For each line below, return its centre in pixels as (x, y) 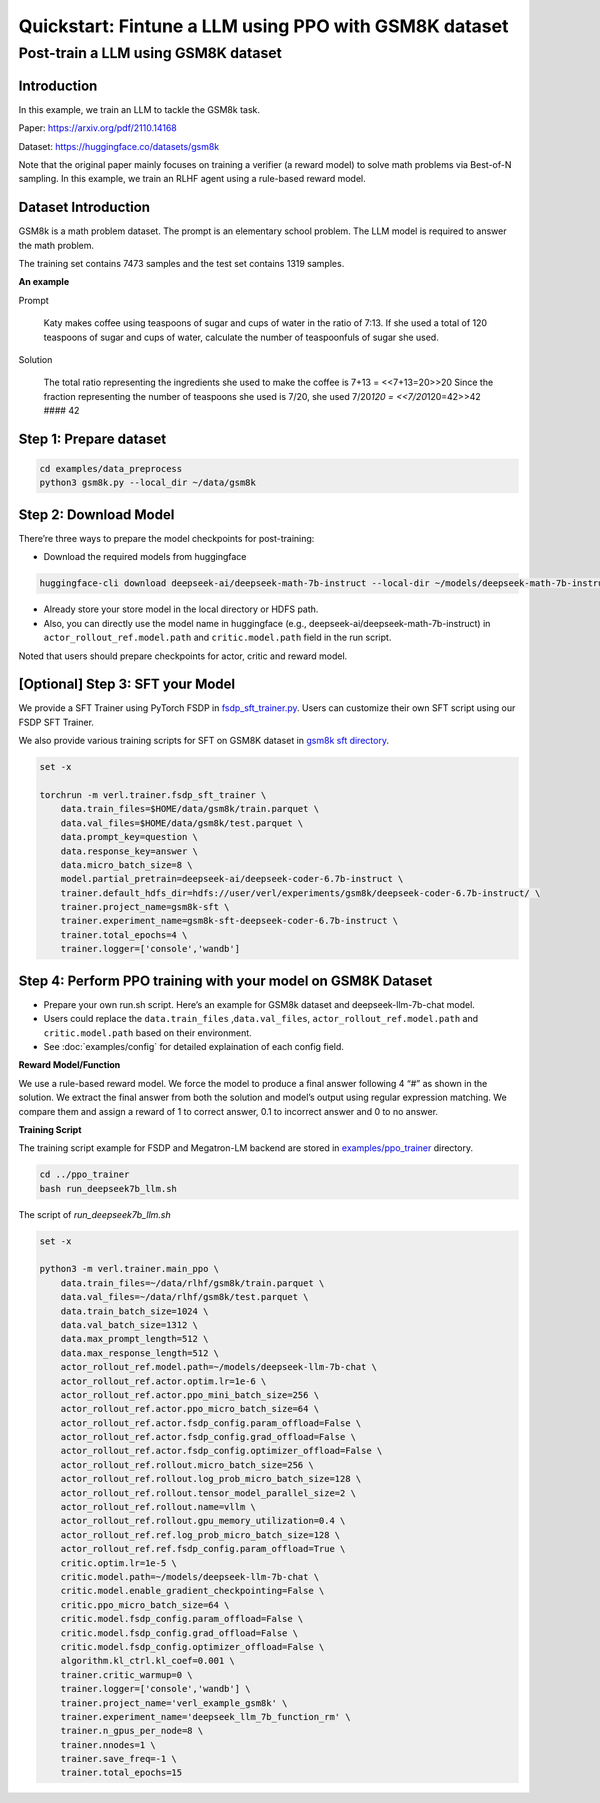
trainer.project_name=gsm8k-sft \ (145, 907)
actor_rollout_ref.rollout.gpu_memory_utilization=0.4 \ (203, 1521)
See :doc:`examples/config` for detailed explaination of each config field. (194, 1046)
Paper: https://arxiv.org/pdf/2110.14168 (97, 128)
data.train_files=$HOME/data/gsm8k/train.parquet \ (190, 809)
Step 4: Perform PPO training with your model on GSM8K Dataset (225, 980)
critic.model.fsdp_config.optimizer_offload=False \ (192, 1646)
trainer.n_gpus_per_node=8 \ (132, 1731)
